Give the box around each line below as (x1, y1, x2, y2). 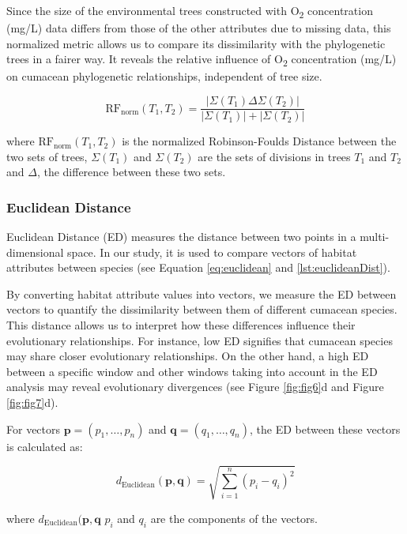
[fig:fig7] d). (6, 394, 58, 411)
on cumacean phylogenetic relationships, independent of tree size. (6, 68, 322, 85)
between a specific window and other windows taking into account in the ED (6, 363, 378, 379)
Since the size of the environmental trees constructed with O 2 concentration (6, 2, 373, 21)
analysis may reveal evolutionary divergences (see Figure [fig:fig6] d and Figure (6, 378, 384, 395)
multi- (360, 228, 390, 245)
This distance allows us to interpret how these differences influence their (6, 317, 356, 333)
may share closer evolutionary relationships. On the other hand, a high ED (6, 348, 369, 364)
